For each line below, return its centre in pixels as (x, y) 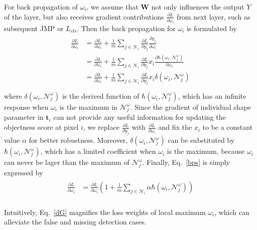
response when (26, 106)
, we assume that (112, 7)
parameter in (24, 117)
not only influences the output (198, 7)
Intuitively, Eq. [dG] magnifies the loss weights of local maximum (105, 212)
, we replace (101, 127)
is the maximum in (88, 106)
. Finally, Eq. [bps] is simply (186, 162)
